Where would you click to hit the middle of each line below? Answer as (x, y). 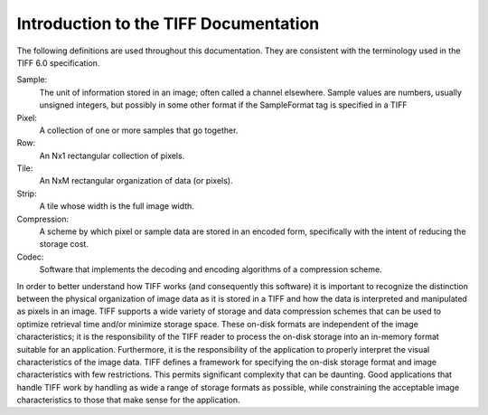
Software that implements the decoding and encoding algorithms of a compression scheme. (211, 269)
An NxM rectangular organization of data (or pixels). (136, 181)
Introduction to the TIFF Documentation (168, 24)
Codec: (30, 257)
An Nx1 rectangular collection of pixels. (112, 156)
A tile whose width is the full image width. (117, 206)
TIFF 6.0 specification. (58, 62)
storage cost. (64, 244)
